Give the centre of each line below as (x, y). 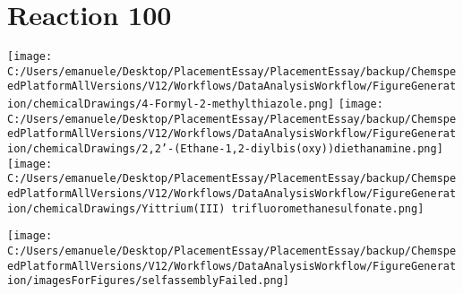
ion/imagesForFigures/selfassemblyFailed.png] (148, 281)
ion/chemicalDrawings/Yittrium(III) (116, 208)
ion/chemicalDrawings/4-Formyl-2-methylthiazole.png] (171, 104)
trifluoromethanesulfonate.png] (328, 208)
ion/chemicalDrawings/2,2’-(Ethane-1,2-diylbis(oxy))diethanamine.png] (225, 149)
